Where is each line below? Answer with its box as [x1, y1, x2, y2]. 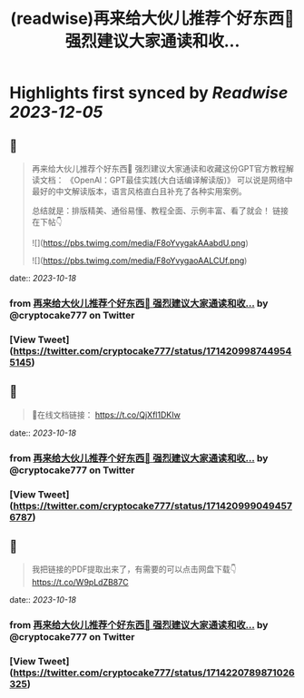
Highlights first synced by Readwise [9, 83, 289, 103]
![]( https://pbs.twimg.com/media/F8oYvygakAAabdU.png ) [31, 238, 250, 248]
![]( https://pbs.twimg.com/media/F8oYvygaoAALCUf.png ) [31, 255, 248, 266]
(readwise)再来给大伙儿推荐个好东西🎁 [10, 8, 295, 29]
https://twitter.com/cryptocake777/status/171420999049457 [13, 499, 293, 512]
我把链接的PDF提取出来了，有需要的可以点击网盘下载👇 [31, 564, 238, 575]
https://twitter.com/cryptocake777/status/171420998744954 [13, 344, 292, 357]
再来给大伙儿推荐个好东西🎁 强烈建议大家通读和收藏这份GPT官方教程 [31, 163, 287, 173]
